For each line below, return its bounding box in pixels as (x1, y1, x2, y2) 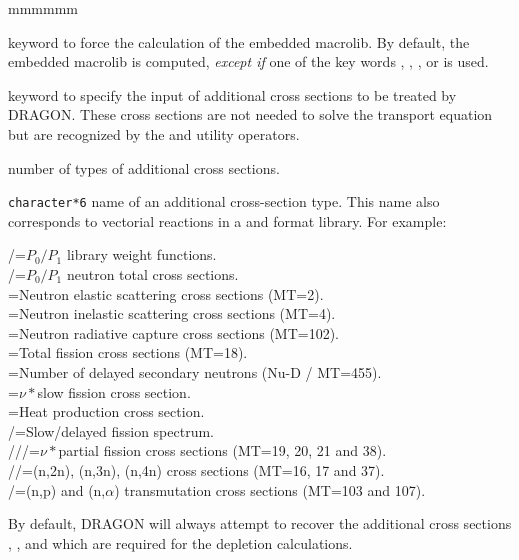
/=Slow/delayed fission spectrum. (8, 420, 214, 441)
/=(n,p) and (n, (8, 479, 106, 500)
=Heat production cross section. (8, 401, 205, 422)
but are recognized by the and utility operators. (8, 123, 300, 144)
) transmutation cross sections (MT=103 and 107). (114, 479, 426, 500)
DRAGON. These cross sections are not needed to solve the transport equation (8, 104, 493, 125)
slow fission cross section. (37, 381, 191, 402)
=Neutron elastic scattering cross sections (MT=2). (8, 283, 324, 304)
